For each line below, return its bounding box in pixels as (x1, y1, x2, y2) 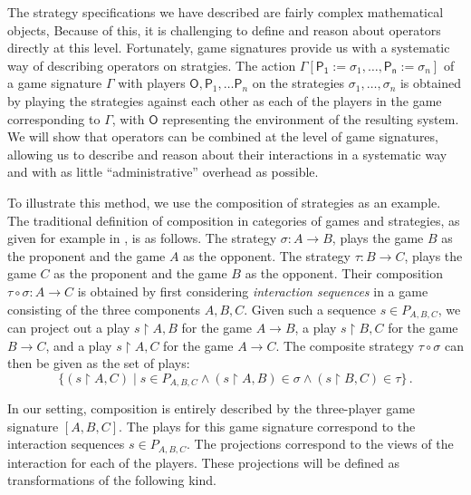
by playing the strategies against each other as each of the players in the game (7, 91, 442, 110)
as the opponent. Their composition (245, 264, 444, 283)
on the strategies (252, 73, 345, 92)
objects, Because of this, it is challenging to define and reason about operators (7, 20, 441, 39)
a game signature (7, 73, 102, 92)
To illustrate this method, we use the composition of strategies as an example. (7, 192, 441, 211)
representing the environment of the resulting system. (162, 109, 459, 128)
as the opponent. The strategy (183, 246, 351, 265)
